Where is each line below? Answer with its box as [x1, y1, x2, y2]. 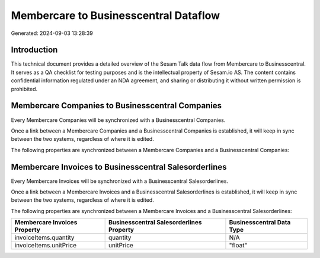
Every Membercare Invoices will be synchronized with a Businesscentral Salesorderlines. [11, 178, 228, 185]
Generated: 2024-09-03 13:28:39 [11, 30, 93, 37]
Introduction [11, 45, 58, 55]
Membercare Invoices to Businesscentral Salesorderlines [11, 162, 228, 172]
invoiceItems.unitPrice [14, 241, 77, 250]
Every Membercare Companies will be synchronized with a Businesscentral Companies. [11, 116, 226, 124]
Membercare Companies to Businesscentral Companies [11, 101, 222, 111]
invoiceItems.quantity [14, 234, 75, 242]
